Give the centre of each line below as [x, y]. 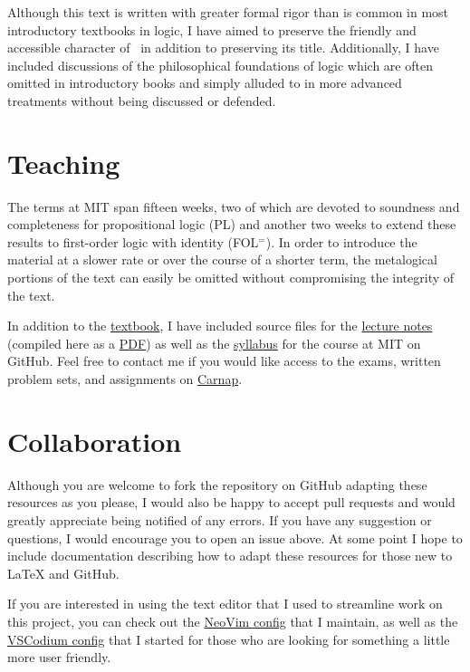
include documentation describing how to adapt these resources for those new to [230, 556]
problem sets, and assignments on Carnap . [125, 379]
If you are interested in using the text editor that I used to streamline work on [225, 604]
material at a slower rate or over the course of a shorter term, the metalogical [222, 259]
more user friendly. [59, 657]
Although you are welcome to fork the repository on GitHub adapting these [217, 484]
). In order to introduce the [341, 241]
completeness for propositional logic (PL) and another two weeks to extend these [232, 224]
